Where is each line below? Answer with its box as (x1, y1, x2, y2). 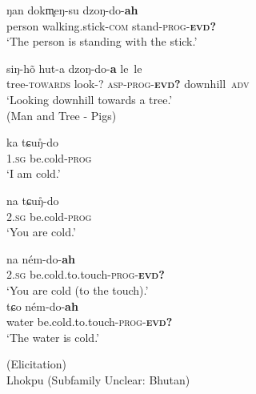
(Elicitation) (6, 356, 66, 372)
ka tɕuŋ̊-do (6, 134, 59, 151)
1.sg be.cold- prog (6, 149, 92, 166)
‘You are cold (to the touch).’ (6, 281, 149, 298)
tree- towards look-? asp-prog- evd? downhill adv (6, 75, 250, 92)
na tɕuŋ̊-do (6, 191, 59, 208)
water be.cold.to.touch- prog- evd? (6, 313, 173, 330)
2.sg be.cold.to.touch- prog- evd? (6, 266, 165, 283)
